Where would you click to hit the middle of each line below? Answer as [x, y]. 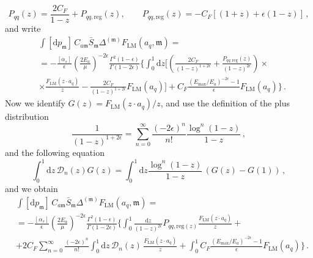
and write [23, 28]
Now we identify [35, 103]
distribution [27, 116]
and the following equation [55, 152]
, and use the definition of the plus [225, 103]
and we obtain [31, 188]
